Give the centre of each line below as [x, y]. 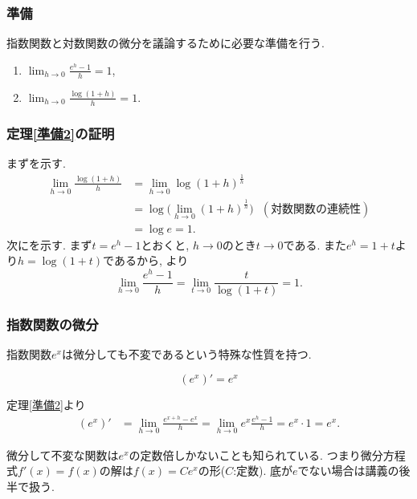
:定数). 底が [263, 471]
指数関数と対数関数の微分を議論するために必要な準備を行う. [166, 43]
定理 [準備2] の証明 [61, 133]
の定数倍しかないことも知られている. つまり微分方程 [267, 454]
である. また [315, 244]
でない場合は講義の [348, 471]
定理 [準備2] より [46, 404]
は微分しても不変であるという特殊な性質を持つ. [186, 354]
